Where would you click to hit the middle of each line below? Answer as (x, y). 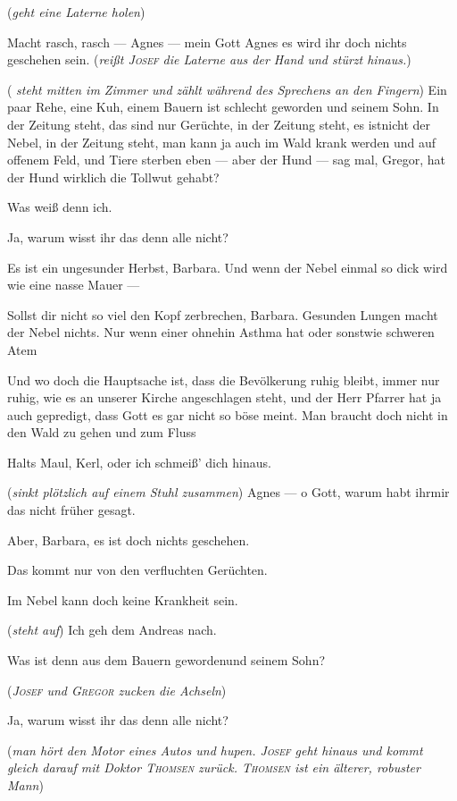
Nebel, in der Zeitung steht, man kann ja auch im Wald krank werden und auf (222, 142)
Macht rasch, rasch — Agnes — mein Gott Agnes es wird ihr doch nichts (207, 42)
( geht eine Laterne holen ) (76, 12)
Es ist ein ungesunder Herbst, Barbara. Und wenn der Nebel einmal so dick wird (228, 267)
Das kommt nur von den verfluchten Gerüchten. (137, 570)
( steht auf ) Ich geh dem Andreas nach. (112, 630)
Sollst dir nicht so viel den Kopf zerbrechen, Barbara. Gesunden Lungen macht (223, 314)
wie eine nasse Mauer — (74, 285)
